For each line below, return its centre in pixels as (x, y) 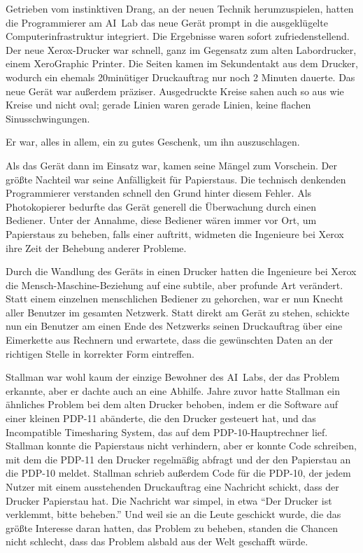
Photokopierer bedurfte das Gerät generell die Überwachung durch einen (161, 206)
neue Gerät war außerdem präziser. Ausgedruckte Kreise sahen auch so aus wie (175, 91)
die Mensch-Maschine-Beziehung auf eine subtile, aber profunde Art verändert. (175, 285)
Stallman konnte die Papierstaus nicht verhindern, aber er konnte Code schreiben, (181, 446)
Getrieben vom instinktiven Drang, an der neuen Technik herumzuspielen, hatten (180, 8)
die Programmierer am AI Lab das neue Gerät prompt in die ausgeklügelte (167, 22)
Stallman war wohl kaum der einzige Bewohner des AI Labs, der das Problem (173, 377)
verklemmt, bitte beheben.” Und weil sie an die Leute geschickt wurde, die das (173, 514)
